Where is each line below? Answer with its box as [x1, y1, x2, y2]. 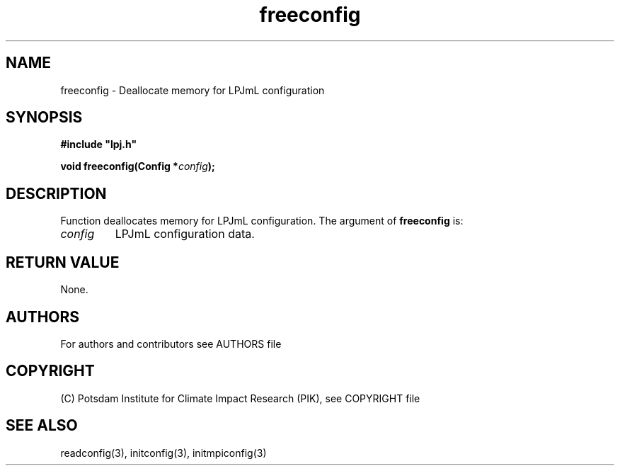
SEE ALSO [6, 416, 78, 435]
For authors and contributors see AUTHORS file [60, 337, 282, 350]
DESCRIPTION [6, 184, 107, 203]
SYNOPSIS [6, 108, 83, 127]
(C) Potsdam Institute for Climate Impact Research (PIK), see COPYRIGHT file [60, 392, 420, 404]
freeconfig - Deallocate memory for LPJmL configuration [60, 84, 325, 96]
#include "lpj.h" [60, 138, 137, 151]
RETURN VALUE [6, 253, 120, 271]
